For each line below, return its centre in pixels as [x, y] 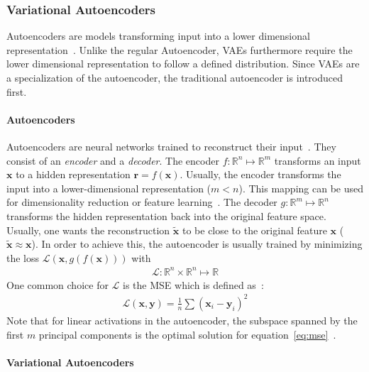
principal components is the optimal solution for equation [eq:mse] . [187, 334]
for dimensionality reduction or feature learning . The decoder [142, 202]
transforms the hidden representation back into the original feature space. [166, 215]
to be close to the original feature [254, 230]
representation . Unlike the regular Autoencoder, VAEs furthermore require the [180, 49]
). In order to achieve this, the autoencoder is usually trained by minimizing [197, 244]
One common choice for [57, 284]
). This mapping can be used [301, 188]
